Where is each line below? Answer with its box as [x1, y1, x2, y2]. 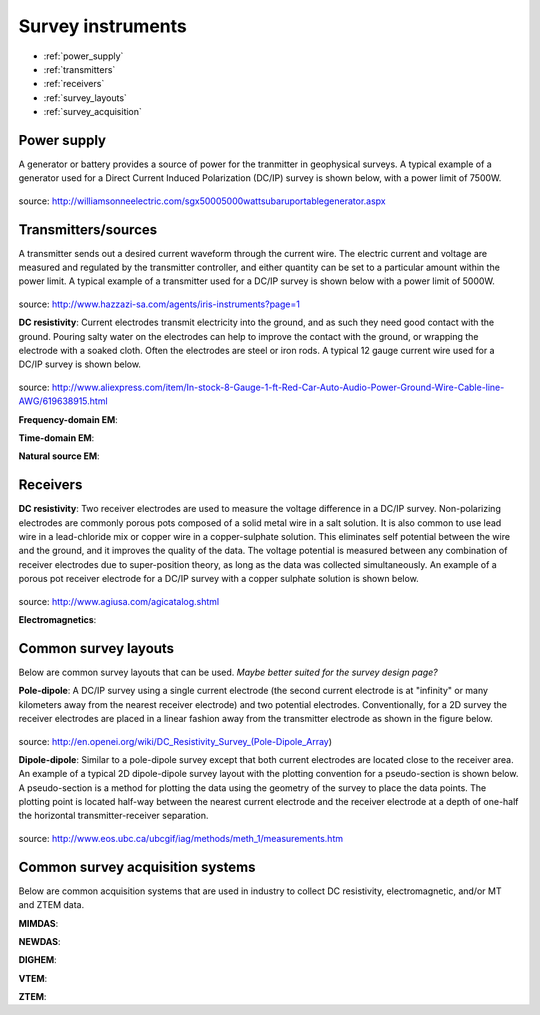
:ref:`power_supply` [43, 50, 124, 62]
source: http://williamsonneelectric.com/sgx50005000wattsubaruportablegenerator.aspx [18, 195, 386, 207]
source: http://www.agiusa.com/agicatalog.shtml [18, 595, 220, 607]
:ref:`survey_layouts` [43, 91, 127, 104]
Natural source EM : [18, 450, 100, 462]
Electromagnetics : [18, 614, 97, 626]
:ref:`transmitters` [43, 63, 116, 75]
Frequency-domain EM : [18, 413, 119, 425]
